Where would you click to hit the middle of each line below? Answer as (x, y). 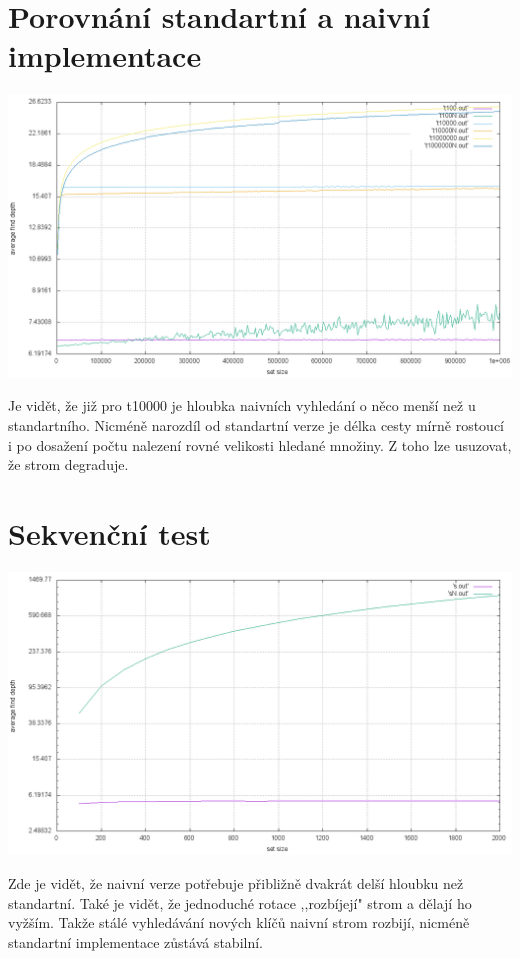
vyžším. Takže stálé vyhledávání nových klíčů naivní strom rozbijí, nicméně (239, 922)
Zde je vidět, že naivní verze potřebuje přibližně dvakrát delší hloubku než (236, 883)
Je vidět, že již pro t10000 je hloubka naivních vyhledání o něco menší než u (242, 405)
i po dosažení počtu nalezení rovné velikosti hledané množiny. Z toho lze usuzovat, (260, 444)
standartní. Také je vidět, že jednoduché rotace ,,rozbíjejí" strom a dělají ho (240, 902)
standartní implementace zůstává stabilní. (135, 941)
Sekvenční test (109, 532)
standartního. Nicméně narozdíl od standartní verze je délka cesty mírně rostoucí (256, 425)
